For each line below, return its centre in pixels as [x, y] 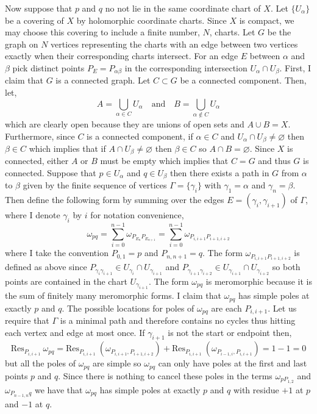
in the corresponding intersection [186, 67]
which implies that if [67, 148]
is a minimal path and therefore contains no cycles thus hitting [178, 320]
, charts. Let [232, 32]
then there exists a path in [220, 173]
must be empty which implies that [164, 161]
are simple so [117, 363]
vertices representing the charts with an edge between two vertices [174, 44]
